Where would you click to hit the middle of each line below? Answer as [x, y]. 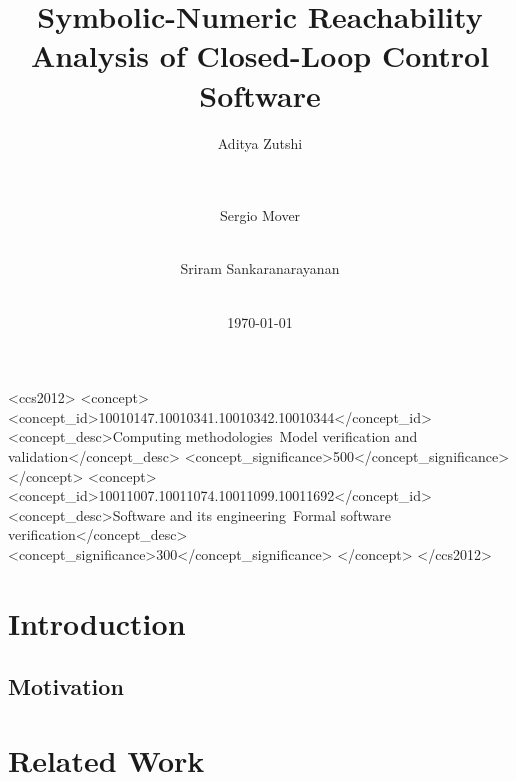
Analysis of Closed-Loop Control [260, 55]
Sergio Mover [260, 215]
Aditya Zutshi [260, 142]
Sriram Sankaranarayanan [260, 268]
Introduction [97, 622]
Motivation [66, 686]
